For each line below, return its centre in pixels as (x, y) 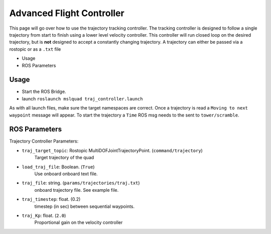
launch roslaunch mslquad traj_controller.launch (82, 98)
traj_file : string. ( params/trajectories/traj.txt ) (81, 183)
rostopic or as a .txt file (35, 49)
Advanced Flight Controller (67, 13)
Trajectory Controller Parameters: (44, 141)
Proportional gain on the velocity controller (79, 222)
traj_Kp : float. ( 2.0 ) (44, 215)
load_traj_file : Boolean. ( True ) (58, 167)
